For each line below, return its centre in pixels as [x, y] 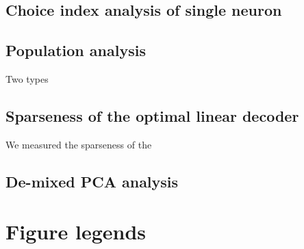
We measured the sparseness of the [79, 144]
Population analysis [76, 50]
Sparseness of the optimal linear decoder [152, 115]
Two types [27, 78]
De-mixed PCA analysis [92, 181]
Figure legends [76, 232]
